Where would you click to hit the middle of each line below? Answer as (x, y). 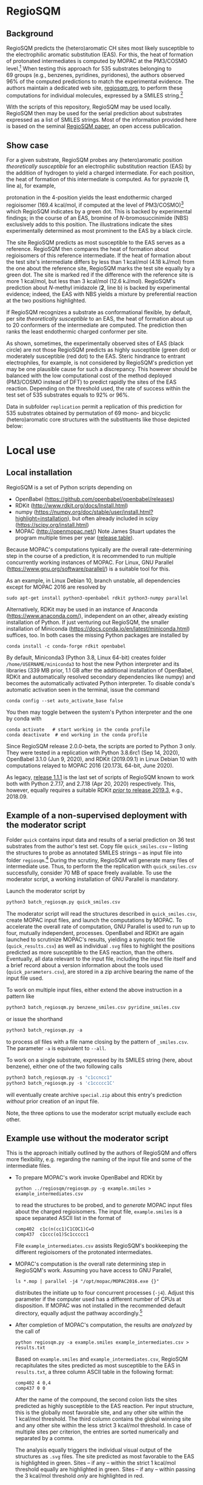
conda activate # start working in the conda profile (78, 729)
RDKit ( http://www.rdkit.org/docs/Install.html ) (72, 505)
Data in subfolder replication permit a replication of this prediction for (95, 406)
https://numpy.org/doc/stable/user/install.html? (94, 512)
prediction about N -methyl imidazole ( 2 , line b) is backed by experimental (98, 287)
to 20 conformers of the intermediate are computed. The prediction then (97, 325)
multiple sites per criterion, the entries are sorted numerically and (97, 1432)
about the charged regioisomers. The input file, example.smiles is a (98, 1212)
